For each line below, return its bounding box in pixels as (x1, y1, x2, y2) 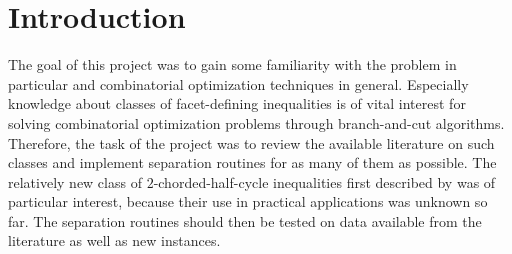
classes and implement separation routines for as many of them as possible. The (8, 152, 497, 173)
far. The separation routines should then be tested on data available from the (8, 210, 482, 231)
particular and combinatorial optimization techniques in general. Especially (8, 73, 469, 94)
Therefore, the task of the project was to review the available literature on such (8, 132, 495, 153)
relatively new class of (8, 171, 142, 192)
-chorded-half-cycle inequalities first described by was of (153, 171, 496, 192)
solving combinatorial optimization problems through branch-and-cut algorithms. (8, 112, 505, 133)
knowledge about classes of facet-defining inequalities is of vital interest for (8, 93, 466, 114)
